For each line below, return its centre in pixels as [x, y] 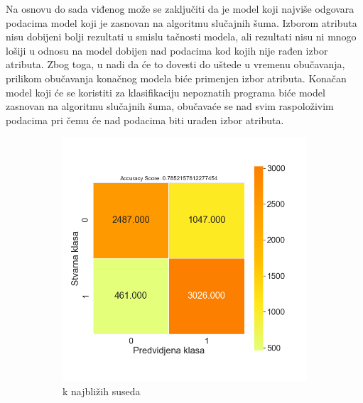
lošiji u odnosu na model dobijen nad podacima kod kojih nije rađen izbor [167, 50]
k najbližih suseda [102, 391]
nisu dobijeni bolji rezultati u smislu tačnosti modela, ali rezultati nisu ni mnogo [181, 37]
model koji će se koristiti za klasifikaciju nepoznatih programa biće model [166, 92]
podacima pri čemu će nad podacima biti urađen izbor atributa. [145, 120]
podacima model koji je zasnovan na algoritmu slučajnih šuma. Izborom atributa [181, 22]
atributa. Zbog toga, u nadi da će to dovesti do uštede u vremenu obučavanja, [175, 64]
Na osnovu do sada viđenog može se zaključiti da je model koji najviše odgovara [180, 9]
